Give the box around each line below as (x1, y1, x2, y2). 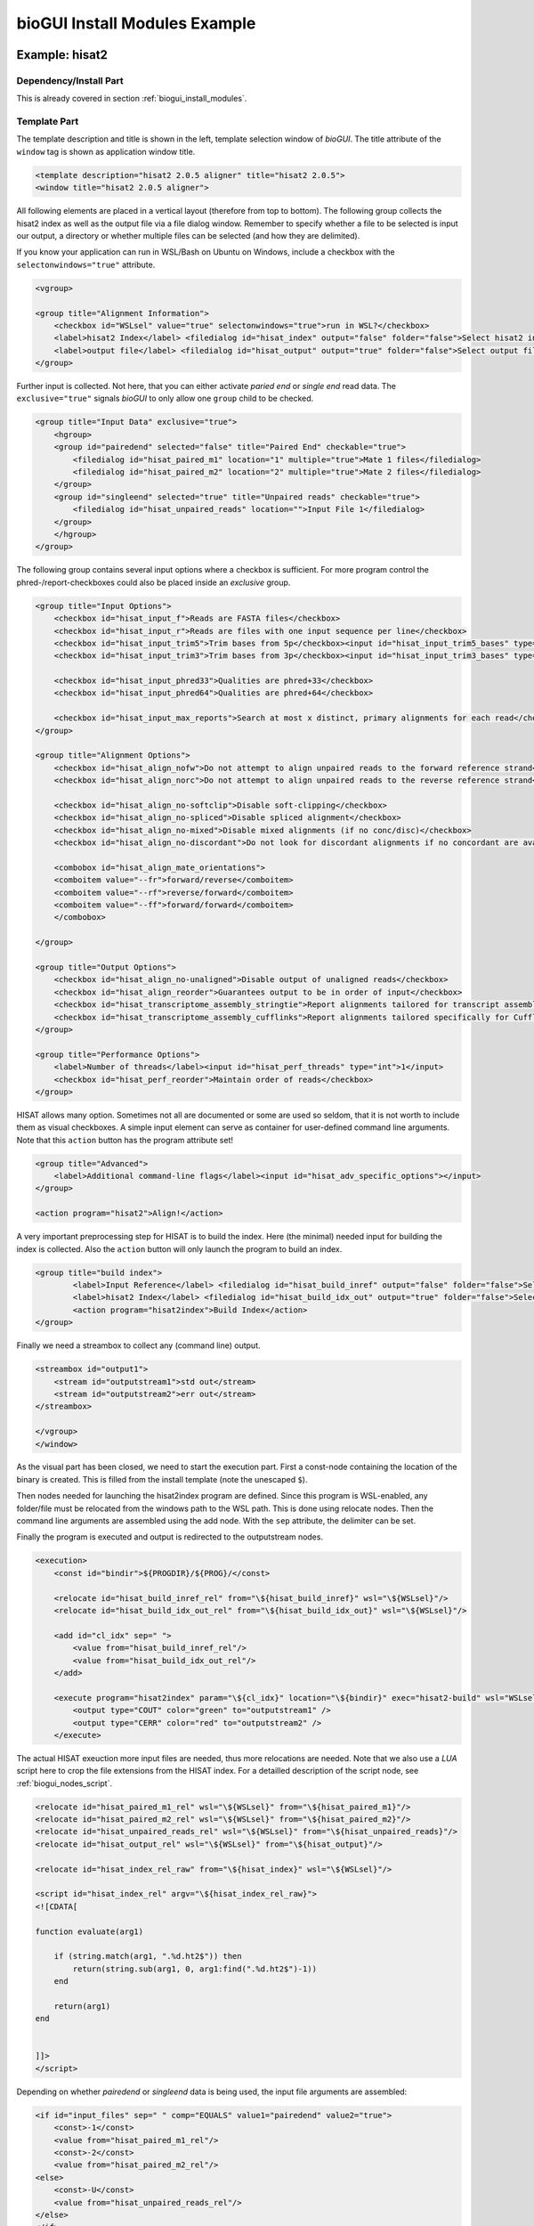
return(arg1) (53, 2001, 111, 2011)
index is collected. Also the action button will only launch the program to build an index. (16, 1243, 343, 1255)
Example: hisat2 (16, 47, 109, 62)
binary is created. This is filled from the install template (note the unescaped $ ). (16, 1474, 308, 1484)
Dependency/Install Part (16, 74, 124, 86)
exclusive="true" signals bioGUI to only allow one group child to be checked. (16, 393, 314, 404)
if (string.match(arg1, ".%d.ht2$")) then (53, 1951, 242, 1962)
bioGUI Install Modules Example (16, 13, 256, 33)
